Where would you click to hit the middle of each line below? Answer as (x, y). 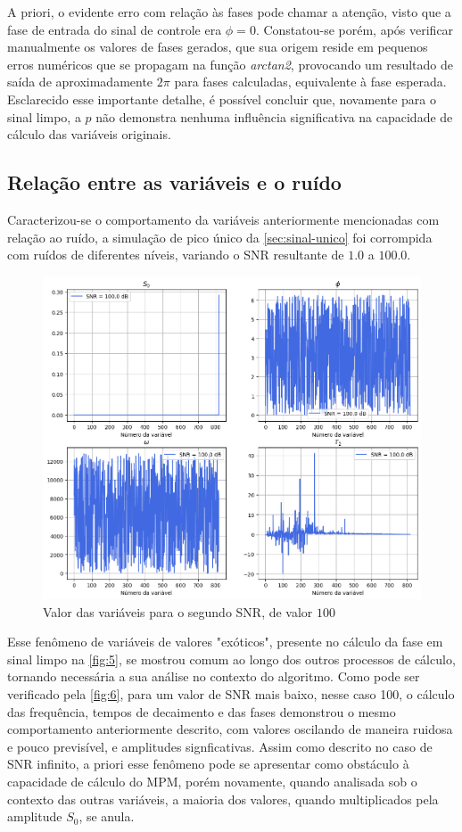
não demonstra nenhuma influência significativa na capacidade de (274, 116)
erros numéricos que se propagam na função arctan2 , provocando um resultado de (230, 64)
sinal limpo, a (44, 116)
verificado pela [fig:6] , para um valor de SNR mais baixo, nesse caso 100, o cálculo (231, 693)
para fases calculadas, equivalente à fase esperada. (310, 82)
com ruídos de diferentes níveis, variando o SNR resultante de (176, 255)
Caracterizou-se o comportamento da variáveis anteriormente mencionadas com (223, 219)
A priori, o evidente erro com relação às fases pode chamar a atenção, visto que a (229, 12)
